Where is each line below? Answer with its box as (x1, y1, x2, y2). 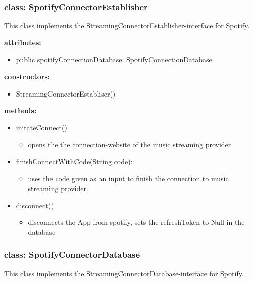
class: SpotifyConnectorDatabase (4, 248, 140, 261)
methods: (4, 105, 37, 116)
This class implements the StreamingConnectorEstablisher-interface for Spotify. (4, 20, 250, 31)
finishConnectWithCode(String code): (16, 156, 133, 166)
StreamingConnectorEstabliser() (16, 88, 116, 99)
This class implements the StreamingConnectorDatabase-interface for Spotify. (4, 268, 244, 278)
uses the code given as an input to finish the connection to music (28, 173, 229, 183)
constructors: (4, 71, 50, 81)
